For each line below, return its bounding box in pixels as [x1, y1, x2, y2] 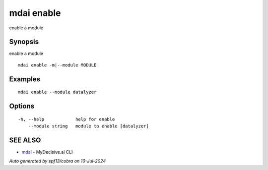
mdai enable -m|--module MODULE [18, 62, 97, 68]
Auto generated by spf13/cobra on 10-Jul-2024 [9, 158, 106, 164]
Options [9, 102, 35, 111]
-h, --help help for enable [18, 116, 115, 122]
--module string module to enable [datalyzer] [28, 123, 149, 129]
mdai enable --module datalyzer [18, 89, 97, 95]
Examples [9, 75, 41, 83]
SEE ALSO [9, 136, 41, 144]
